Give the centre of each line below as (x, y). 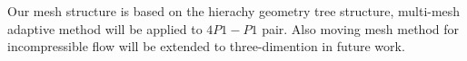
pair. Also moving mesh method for (360, 28)
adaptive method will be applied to (105, 28)
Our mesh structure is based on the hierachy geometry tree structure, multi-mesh (234, 11)
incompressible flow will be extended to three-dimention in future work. (206, 46)
